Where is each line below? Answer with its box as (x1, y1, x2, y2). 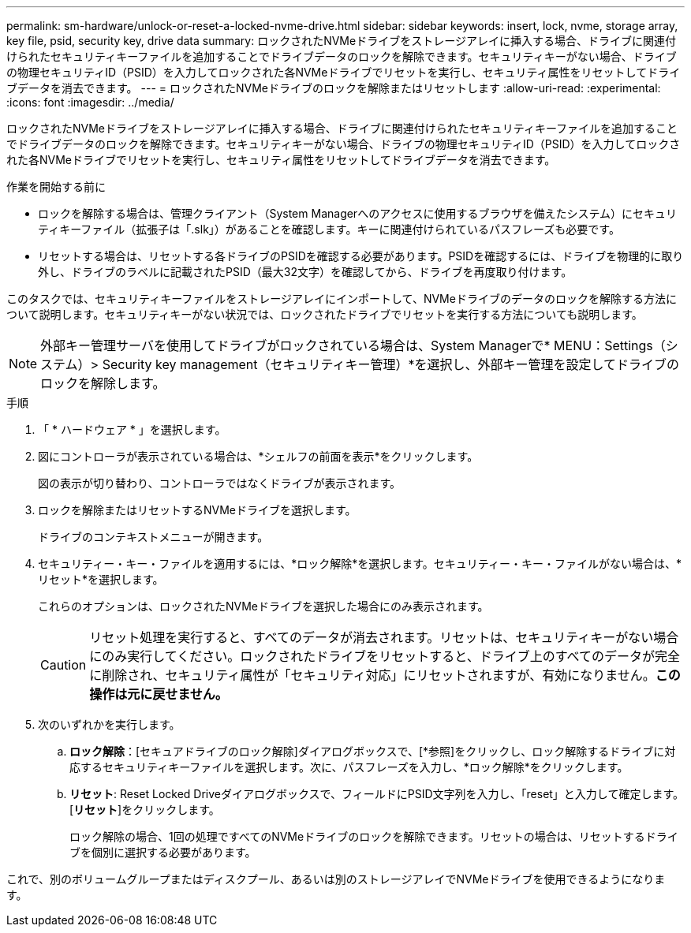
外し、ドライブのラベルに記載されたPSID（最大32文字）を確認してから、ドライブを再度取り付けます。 (38, 265, 573, 278)
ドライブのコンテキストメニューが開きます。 (38, 530, 269, 543)
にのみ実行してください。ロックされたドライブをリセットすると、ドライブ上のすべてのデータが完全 (89, 648, 680, 664)
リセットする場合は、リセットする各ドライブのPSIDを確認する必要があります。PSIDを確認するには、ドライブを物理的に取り (38, 249, 684, 263)
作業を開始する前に (6, 180, 106, 193)
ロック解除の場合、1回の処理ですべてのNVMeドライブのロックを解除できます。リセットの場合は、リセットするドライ (69, 830, 678, 843)
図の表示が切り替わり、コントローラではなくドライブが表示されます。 (38, 476, 402, 490)
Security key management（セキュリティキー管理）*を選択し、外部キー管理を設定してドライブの (102, 356, 680, 372)
